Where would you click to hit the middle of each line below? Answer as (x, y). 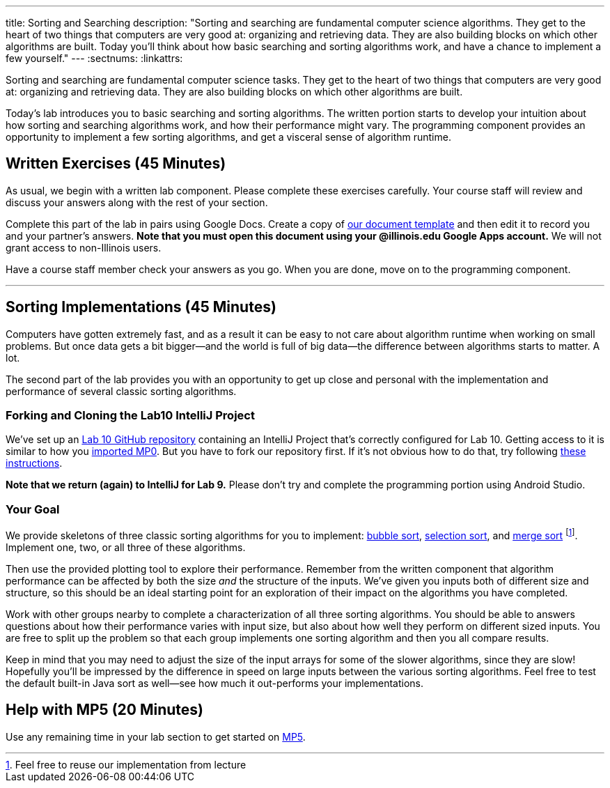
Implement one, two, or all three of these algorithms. (126, 547)
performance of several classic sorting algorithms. (121, 391)
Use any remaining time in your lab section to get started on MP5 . (156, 736)
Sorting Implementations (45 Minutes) (141, 307)
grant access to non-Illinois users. (84, 247)
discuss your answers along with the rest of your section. (137, 202)
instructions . (34, 463)
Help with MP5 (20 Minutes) (104, 710)
